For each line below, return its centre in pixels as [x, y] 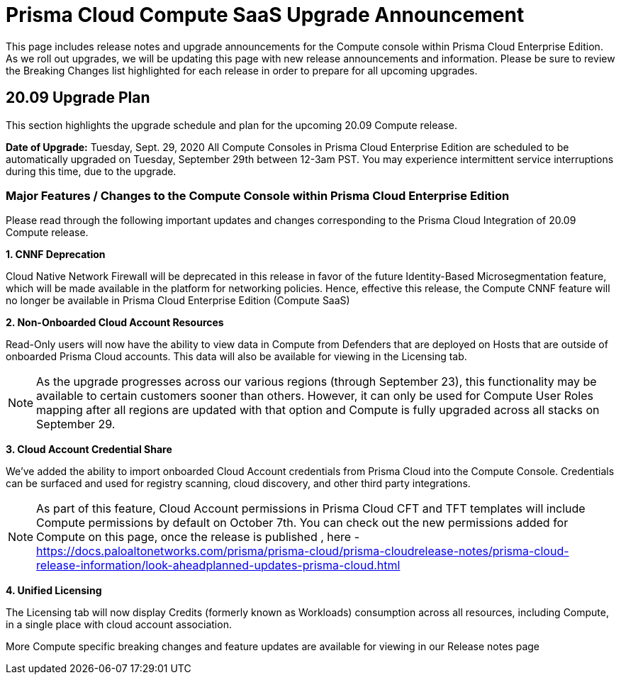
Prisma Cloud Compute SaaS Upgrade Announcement [265, 15]
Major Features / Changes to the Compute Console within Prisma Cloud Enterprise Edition [258, 195]
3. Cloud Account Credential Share [89, 450]
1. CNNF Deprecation [56, 255]
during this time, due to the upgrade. [91, 171]
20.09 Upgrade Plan [78, 98]
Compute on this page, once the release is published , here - [198, 537]
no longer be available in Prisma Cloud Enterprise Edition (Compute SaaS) [178, 301]
